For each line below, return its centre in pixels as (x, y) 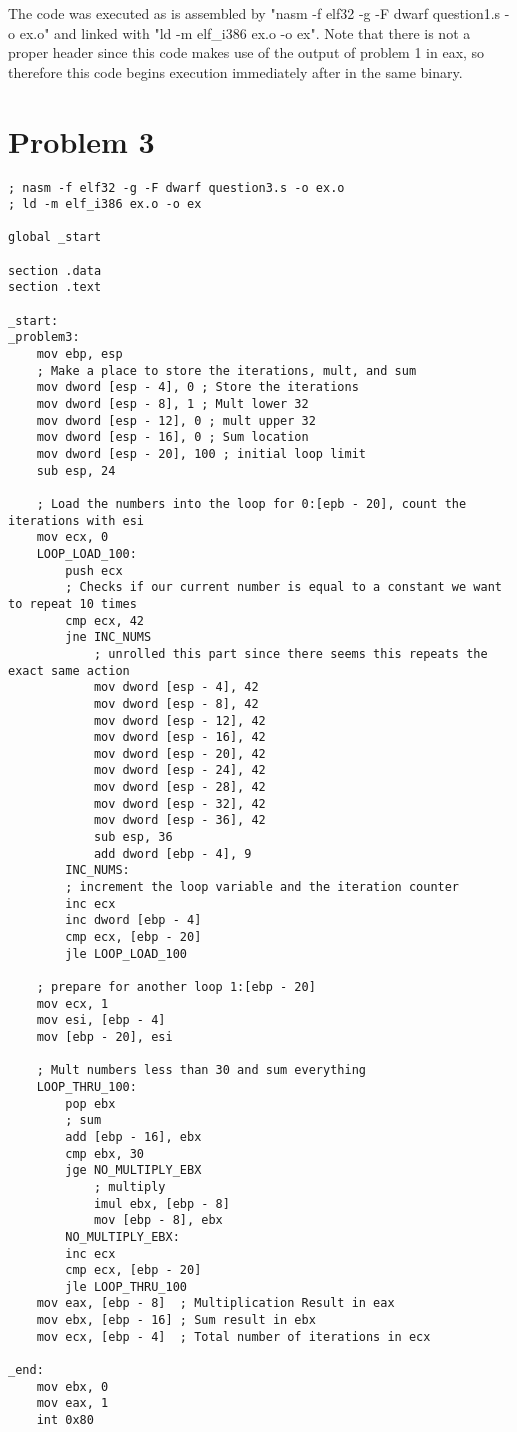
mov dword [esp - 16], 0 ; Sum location (172, 437)
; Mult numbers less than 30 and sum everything (201, 1070)
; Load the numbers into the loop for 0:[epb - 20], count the (251, 503)
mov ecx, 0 (72, 537)
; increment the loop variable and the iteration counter (262, 887)
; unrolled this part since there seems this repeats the (290, 653)
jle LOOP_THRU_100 (126, 1286)
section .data (55, 270)
